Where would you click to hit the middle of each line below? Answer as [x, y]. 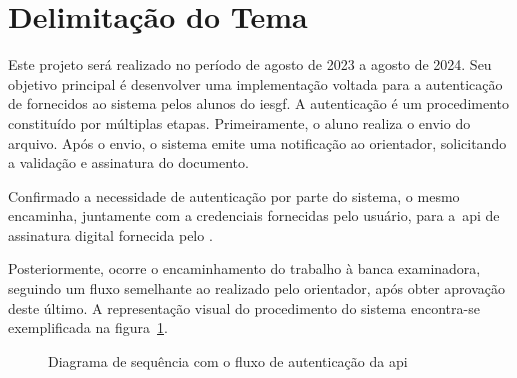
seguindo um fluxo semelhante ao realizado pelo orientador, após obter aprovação [257, 288]
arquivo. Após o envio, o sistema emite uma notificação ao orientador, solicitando [257, 142]
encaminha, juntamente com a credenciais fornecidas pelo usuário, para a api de [254, 215]
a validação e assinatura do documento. [128, 162]
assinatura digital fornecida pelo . [110, 234]
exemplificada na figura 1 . [88, 327]
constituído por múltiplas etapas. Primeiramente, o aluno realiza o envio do [239, 122]
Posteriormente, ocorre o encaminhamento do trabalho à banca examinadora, [244, 268]
